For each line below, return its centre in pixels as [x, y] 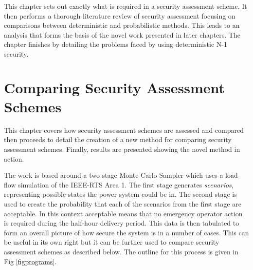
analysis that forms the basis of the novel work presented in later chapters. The [122, 34]
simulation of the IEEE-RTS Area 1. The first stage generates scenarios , [126, 184]
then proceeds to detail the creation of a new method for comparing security [118, 139]
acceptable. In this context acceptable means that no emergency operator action [123, 213]
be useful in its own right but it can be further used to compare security [112, 242]
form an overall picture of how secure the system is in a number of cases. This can [126, 232]
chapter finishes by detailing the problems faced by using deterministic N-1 [116, 44]
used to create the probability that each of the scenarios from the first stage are [123, 204]
